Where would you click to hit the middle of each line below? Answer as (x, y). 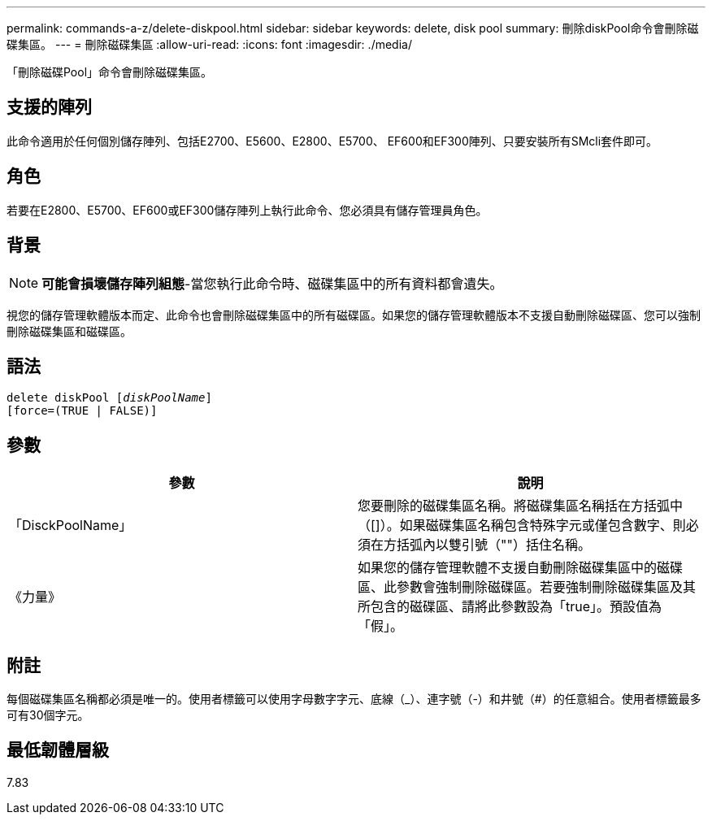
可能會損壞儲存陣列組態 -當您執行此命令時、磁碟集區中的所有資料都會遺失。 (272, 283)
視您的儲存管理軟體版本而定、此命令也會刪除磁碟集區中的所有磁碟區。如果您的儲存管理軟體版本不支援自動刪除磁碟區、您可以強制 (354, 315)
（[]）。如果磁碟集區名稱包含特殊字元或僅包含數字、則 (522, 526)
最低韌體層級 (58, 750)
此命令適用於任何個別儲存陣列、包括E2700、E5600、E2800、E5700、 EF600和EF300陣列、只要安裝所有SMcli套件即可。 (332, 141)
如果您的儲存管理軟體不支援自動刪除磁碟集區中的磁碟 (521, 568)
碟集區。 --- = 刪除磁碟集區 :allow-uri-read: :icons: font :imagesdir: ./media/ (209, 44)
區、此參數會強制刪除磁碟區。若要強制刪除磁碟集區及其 (527, 587)
